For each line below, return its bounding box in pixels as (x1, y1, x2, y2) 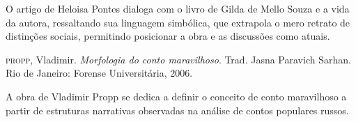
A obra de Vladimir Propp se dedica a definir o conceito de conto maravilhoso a (6, 89, 347, 103)
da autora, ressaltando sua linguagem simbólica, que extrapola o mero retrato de (6, 15, 350, 29)
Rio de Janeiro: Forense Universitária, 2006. (6, 66, 193, 80)
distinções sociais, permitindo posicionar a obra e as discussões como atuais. (6, 29, 330, 43)
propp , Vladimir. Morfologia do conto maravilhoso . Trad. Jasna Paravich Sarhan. (6, 52, 351, 66)
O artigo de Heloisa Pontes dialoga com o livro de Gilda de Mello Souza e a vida (6, 1, 350, 15)
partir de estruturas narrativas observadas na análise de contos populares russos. (6, 102, 349, 117)
